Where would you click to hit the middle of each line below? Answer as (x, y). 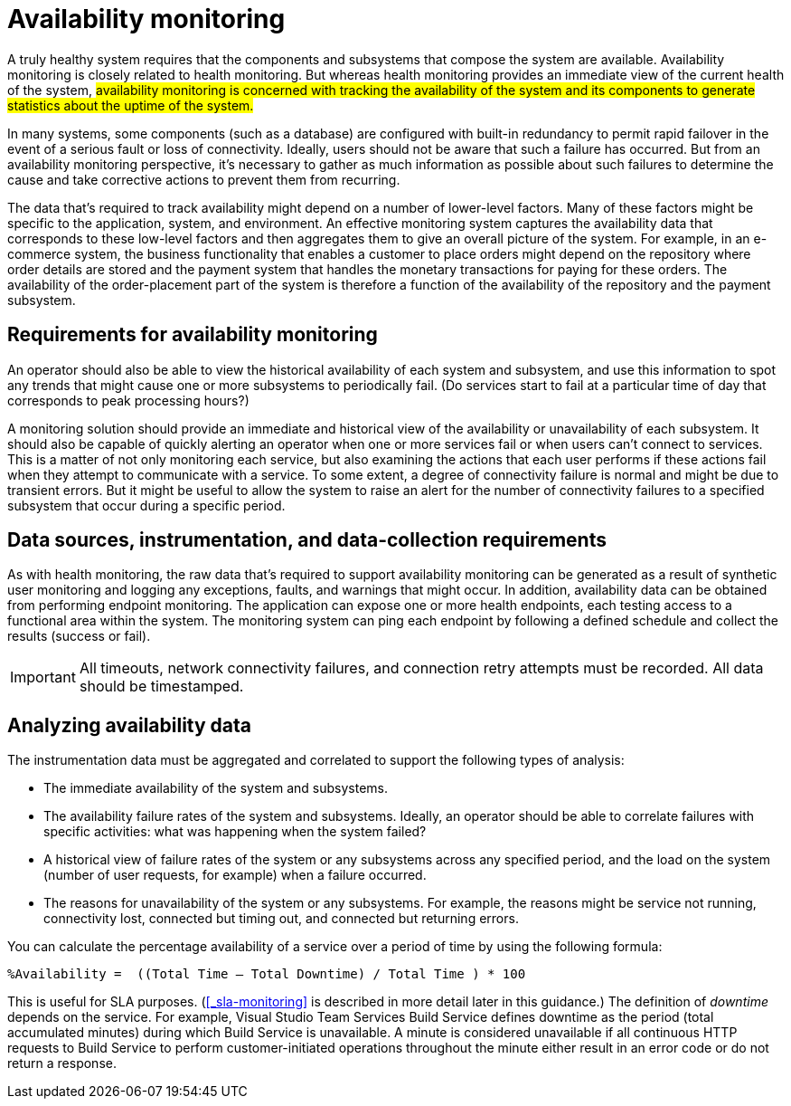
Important (43, 677)
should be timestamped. (161, 686)
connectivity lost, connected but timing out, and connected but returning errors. (281, 919)
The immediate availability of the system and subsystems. (216, 788)
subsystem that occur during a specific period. (146, 505)
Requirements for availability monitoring (193, 335)
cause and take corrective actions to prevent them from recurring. (204, 179)
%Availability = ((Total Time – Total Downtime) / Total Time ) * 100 (267, 974)
